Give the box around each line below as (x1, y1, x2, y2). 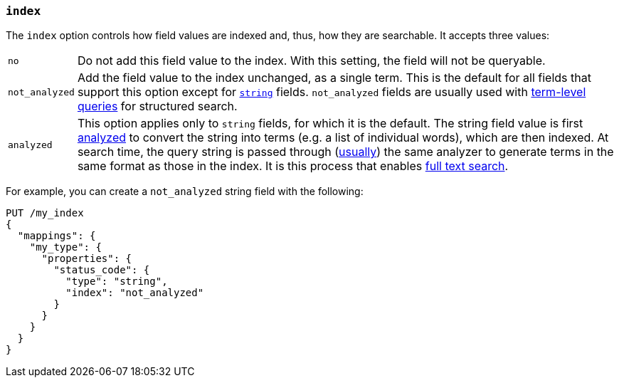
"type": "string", (65, 276, 168, 288)
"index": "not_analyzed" (65, 287, 204, 299)
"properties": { (41, 253, 132, 265)
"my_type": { (29, 241, 102, 253)
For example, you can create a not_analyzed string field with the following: (6, 185, 364, 198)
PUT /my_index (6, 207, 84, 219)
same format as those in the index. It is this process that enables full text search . (77, 159, 509, 174)
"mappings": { (17, 230, 96, 242)
